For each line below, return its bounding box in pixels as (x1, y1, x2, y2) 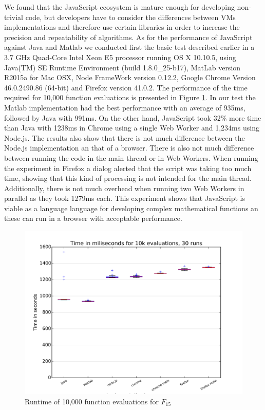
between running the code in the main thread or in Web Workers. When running (4, 152, 258, 163)
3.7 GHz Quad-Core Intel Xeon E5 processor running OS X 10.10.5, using (4, 51, 236, 62)
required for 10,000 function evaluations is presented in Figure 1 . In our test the (4, 92, 256, 103)
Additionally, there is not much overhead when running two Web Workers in (4, 182, 244, 193)
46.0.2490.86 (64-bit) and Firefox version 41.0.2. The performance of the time (4, 82, 248, 92)
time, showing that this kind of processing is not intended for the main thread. (4, 173, 252, 183)
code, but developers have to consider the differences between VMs (25, 11, 236, 22)
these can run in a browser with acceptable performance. (4, 213, 182, 223)
